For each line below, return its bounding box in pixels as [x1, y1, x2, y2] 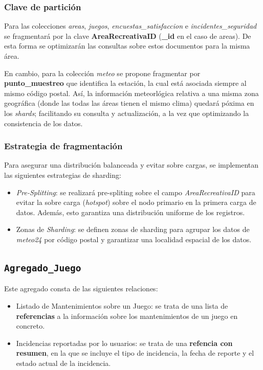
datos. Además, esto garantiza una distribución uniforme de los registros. [16, 206, 245, 217]
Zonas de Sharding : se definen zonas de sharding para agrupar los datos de [16, 224, 250, 235]
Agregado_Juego [4, 262, 81, 273]
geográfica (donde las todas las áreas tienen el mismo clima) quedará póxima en [4, 98, 254, 108]
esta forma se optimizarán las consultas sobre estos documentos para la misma [4, 40, 250, 51]
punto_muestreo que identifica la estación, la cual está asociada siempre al [4, 78, 247, 88]
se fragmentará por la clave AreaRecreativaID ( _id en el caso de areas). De [4, 30, 251, 41]
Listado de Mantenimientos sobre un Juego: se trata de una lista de [16, 300, 228, 311]
